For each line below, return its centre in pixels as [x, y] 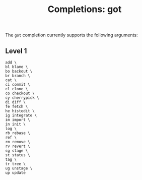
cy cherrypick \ [22, 98]
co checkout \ [20, 93]
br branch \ [18, 76]
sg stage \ [17, 151]
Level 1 [16, 51]
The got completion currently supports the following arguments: [72, 35]
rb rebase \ [18, 133]
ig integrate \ [21, 115]
